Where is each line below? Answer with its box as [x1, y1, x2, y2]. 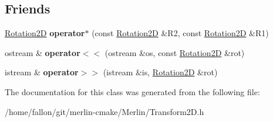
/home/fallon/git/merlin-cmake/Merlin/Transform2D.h [5, 105, 204, 117]
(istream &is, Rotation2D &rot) [103, 66, 218, 78]
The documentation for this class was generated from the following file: [5, 85, 260, 97]
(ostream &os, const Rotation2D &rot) [105, 46, 245, 58]
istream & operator [5, 66, 79, 78]
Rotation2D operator [5, 27, 85, 39]
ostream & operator [5, 46, 80, 58]
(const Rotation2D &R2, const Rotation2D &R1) [92, 27, 269, 39]
